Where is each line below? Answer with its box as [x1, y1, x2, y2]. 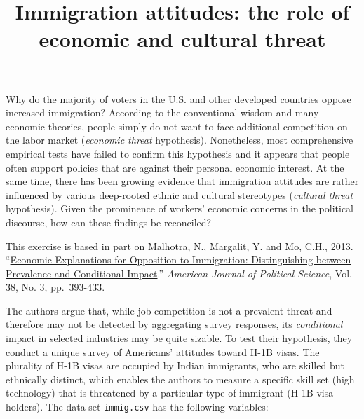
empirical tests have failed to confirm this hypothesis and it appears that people [6, 146, 350, 160]
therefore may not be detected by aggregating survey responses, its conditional [6, 317, 343, 331]
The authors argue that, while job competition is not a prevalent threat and [6, 303, 332, 317]
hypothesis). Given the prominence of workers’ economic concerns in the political [6, 201, 353, 216]
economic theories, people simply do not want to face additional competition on [6, 118, 348, 133]
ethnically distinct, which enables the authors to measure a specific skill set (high [6, 371, 355, 386]
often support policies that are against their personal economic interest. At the [6, 160, 344, 174]
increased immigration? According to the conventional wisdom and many [6, 105, 319, 120]
